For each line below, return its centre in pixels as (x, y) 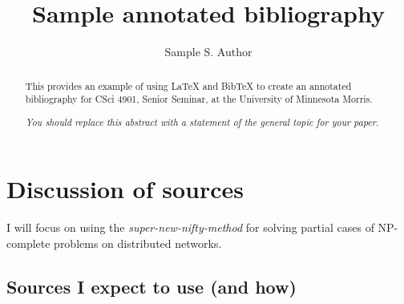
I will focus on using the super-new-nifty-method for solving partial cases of (190, 227)
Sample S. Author (208, 52)
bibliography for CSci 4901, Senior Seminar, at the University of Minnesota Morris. (199, 99)
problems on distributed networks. (138, 243)
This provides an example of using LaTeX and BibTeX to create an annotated (188, 85)
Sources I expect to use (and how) (151, 286)
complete (28, 243)
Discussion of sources (125, 189)
